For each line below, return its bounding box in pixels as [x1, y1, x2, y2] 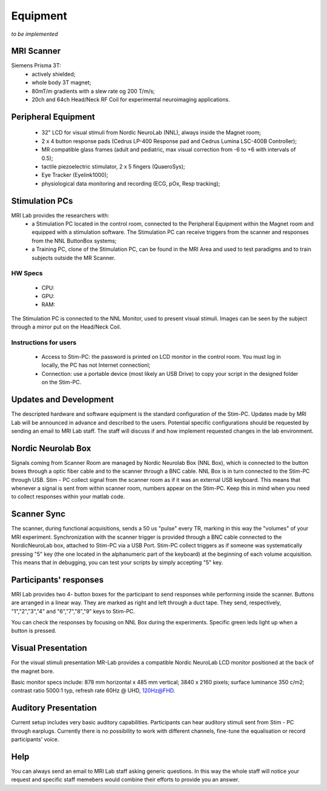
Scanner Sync [11, 509, 66, 519]
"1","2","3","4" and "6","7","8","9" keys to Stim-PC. [11, 607, 136, 615]
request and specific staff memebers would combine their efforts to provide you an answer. [11, 776, 240, 783]
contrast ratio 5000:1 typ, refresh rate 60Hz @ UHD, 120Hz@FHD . [11, 687, 176, 694]
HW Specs [11, 269, 43, 278]
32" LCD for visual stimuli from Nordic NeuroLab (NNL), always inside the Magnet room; [41, 129, 262, 136]
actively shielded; [31, 70, 76, 78]
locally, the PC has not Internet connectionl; [41, 361, 151, 369]
